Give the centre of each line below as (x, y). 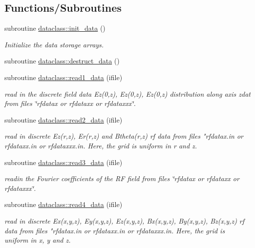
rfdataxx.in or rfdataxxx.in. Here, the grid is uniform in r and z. (101, 145)
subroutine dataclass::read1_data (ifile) (64, 77)
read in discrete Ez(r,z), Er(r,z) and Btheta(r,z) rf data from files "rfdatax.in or (124, 136)
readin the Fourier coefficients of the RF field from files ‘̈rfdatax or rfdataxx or (122, 178)
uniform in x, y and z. (38, 240)
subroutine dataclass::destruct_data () (62, 61)
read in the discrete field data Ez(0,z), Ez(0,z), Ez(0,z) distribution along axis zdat (127, 93)
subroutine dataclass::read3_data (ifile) (64, 162)
